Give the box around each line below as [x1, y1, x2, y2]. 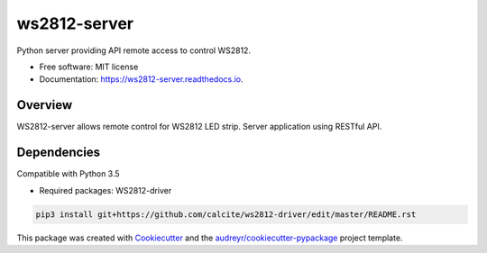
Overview [16, 97, 73, 113]
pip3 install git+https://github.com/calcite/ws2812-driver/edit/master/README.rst [35, 209, 417, 220]
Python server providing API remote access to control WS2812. [16, 45, 252, 56]
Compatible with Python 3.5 [16, 168, 121, 179]
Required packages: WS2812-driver [39, 185, 172, 195]
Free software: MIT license [39, 61, 139, 72]
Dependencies [16, 145, 101, 160]
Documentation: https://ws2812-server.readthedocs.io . [39, 74, 243, 85]
